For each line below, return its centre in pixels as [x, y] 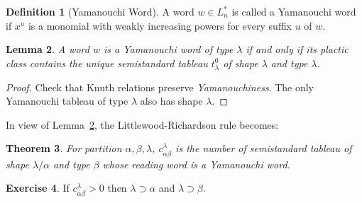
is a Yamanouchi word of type [168, 49]
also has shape [171, 101]
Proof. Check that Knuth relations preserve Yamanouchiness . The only [160, 87]
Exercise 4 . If [38, 188]
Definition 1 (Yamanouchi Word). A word [100, 11]
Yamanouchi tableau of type [67, 101]
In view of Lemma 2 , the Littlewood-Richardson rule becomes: [142, 124]
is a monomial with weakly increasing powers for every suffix [160, 25]
